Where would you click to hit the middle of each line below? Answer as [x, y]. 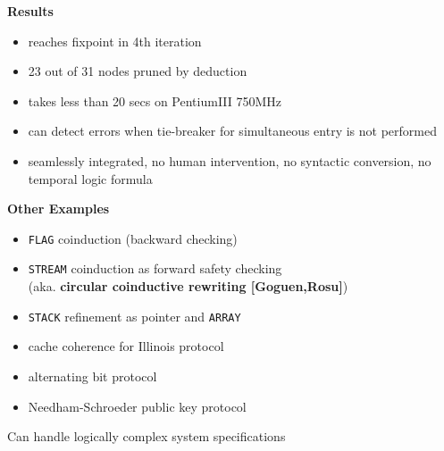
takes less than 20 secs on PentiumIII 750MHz [155, 100]
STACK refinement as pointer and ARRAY [134, 316]
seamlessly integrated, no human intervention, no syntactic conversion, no [230, 160]
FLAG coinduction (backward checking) [133, 238]
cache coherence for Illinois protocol [126, 346]
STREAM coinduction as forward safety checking [155, 268]
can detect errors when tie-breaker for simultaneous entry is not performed [232, 131]
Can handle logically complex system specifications [147, 436]
